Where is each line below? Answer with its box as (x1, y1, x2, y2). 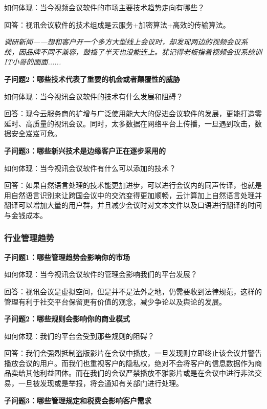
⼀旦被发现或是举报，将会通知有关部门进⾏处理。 (18, 378, 183, 389)
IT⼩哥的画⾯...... (4, 56, 61, 67)
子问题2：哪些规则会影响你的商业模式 (4, 313, 130, 324)
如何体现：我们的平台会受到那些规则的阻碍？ (4, 330, 154, 341)
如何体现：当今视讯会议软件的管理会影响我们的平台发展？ (4, 269, 197, 279)
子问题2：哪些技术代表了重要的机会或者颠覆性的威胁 (4, 73, 181, 84)
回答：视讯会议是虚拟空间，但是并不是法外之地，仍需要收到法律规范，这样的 (4, 286, 262, 296)
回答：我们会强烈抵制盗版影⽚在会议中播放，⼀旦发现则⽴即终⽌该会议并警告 (4, 348, 262, 358)
